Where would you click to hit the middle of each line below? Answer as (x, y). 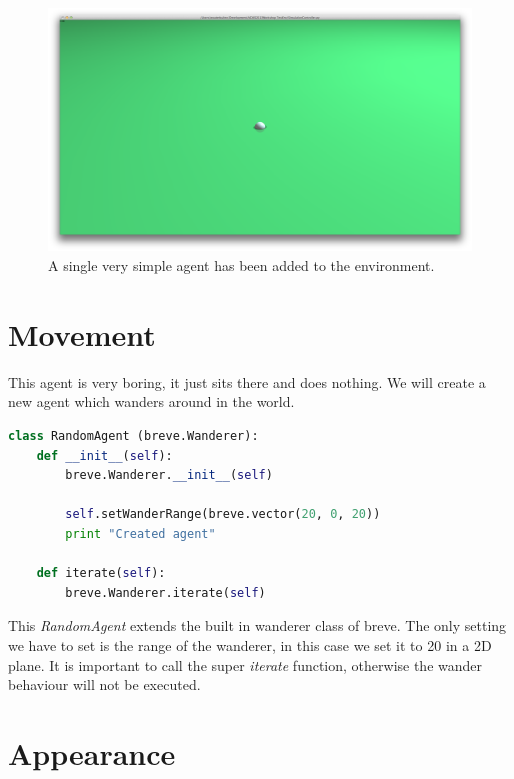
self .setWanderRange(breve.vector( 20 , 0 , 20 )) (223, 514)
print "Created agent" (140, 533)
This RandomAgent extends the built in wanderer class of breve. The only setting (257, 625)
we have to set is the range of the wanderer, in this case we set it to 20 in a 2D (250, 644)
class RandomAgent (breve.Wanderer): (133, 435)
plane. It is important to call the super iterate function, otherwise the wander (245, 664)
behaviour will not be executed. (104, 684)
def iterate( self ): (101, 573)
